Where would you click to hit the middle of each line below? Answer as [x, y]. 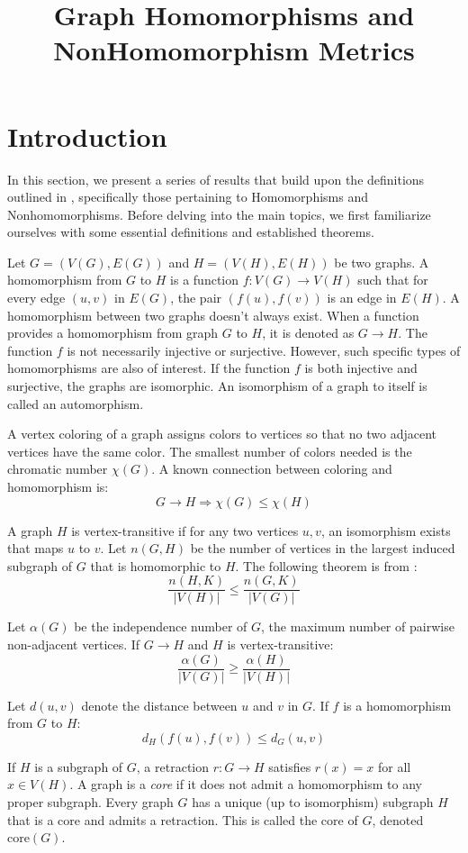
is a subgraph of [79, 766]
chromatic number [58, 469]
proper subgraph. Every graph [90, 802]
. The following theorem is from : [326, 565]
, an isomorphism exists [386, 530]
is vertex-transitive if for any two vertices [185, 530]
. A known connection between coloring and [272, 469]
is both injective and [361, 368]
